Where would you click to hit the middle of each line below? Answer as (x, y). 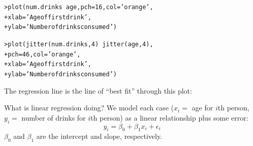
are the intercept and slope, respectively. (99, 136)
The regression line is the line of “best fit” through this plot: (98, 90)
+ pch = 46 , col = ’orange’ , (42, 54)
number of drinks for (54, 117)
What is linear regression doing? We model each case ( (89, 108)
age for (202, 108)
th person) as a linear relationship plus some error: (169, 117)
